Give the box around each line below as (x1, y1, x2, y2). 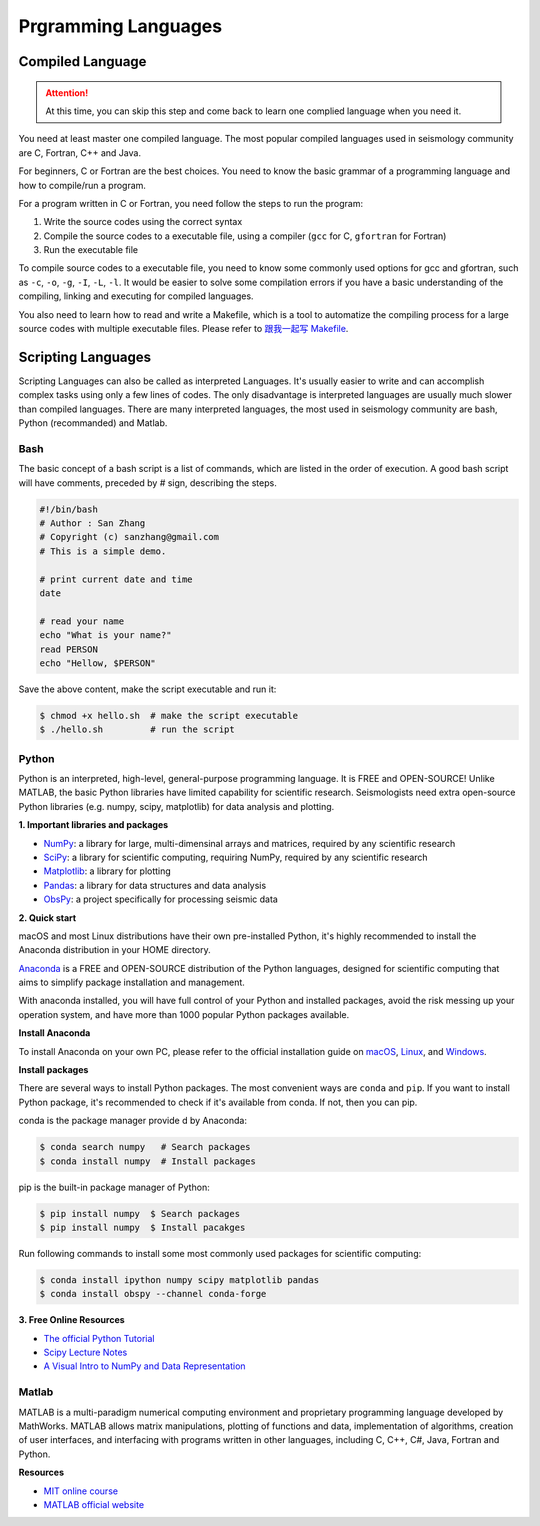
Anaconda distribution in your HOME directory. (18, 944, 211, 956)
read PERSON (39, 643, 99, 655)
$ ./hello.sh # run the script (39, 724, 235, 735)
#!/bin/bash (39, 503, 99, 515)
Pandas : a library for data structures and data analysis (43, 879, 267, 891)
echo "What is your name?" (39, 630, 172, 641)
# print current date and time (39, 573, 194, 585)
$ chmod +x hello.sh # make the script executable (39, 710, 299, 721)
